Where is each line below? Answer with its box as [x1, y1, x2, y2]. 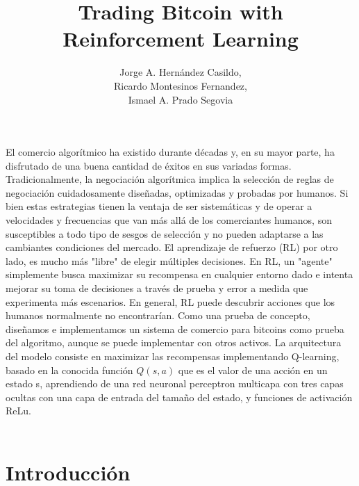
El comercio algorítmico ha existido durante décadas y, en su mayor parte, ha [6, 145, 335, 159]
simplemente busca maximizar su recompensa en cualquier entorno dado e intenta [6, 267, 353, 282]
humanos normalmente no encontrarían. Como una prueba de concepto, [6, 308, 310, 323]
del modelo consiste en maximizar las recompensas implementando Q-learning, [6, 349, 340, 363]
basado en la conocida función [6, 362, 133, 377]
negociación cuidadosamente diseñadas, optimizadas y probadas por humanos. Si [6, 185, 349, 200]
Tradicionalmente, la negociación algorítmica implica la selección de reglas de [6, 172, 334, 186]
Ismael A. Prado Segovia [128, 92, 233, 106]
